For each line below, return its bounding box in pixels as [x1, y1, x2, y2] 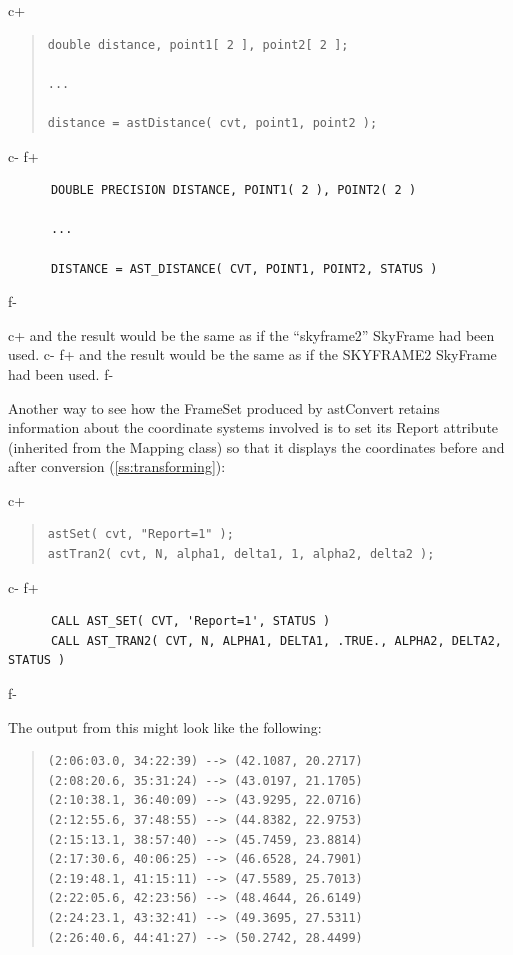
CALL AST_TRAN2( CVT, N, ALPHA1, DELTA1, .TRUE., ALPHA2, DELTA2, [50, 633, 502, 648]
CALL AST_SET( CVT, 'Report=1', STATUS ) [50, 614, 331, 629]
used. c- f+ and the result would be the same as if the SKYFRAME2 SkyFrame [8, 344, 497, 365]
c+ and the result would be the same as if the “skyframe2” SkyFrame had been [8, 324, 495, 345]
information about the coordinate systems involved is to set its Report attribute [8, 417, 499, 438]
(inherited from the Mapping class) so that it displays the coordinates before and [8, 436, 505, 457]
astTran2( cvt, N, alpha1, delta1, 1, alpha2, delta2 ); [47, 547, 435, 562]
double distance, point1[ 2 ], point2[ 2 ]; [47, 37, 349, 52]
